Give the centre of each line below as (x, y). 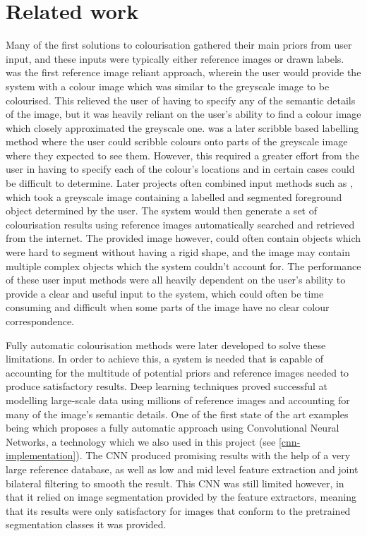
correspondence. (40, 321)
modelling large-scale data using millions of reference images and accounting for (178, 400)
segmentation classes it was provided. (86, 524)
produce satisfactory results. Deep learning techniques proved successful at (167, 386)
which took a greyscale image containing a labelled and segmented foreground (174, 196)
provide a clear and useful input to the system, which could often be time (165, 293)
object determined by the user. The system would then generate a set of (161, 211)
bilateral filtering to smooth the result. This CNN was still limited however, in (175, 483)
